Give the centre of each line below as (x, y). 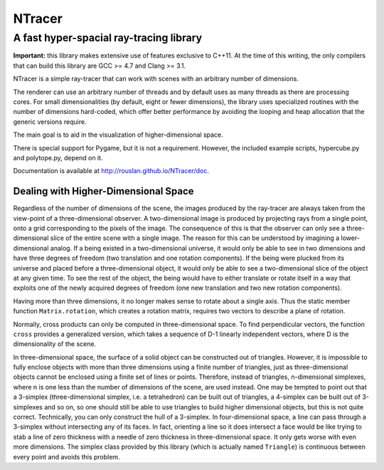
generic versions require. (50, 122)
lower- (351, 238)
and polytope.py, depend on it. (58, 157)
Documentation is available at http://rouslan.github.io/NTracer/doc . (111, 171)
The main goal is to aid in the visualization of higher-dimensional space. (118, 135)
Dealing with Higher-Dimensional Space (104, 191)
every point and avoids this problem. (66, 456)
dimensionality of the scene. (54, 344)
